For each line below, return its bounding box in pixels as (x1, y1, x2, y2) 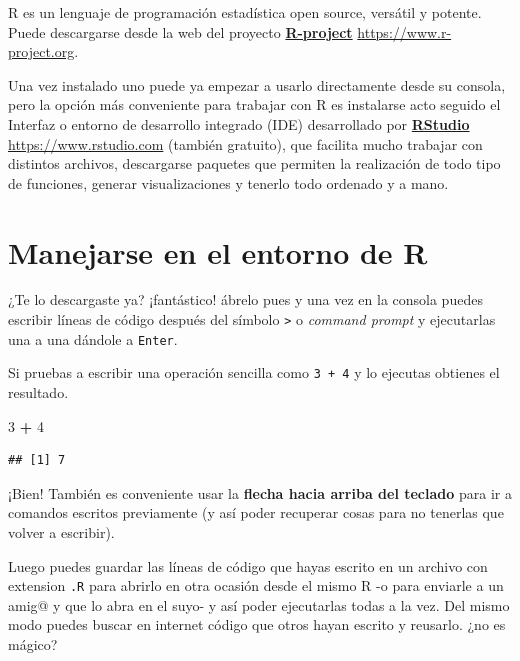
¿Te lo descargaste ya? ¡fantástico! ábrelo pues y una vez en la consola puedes (8, 289, 483, 310)
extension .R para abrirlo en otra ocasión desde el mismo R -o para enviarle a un (8, 575, 504, 596)
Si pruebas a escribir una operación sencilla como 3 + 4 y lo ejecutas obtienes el (8, 362, 500, 383)
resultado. (8, 382, 69, 403)
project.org (8, 41, 75, 62)
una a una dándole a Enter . (8, 328, 178, 349)
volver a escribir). (8, 522, 115, 542)
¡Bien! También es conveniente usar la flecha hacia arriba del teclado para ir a (8, 482, 512, 503)
